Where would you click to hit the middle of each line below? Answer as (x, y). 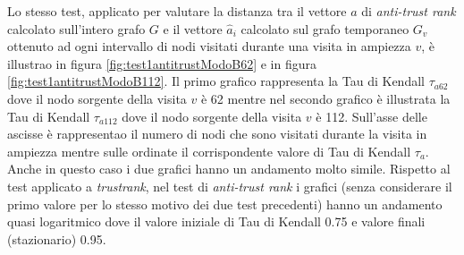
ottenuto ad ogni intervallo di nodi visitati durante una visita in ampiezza (209, 46)
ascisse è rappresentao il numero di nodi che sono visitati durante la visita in (217, 134)
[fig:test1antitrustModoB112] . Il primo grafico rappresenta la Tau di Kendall (216, 81)
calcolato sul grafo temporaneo (325, 28)
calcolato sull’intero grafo (76, 28)
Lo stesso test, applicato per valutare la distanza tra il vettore (177, 11)
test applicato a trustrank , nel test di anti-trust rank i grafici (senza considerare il (230, 186)
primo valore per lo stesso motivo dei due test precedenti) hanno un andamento (225, 204)
